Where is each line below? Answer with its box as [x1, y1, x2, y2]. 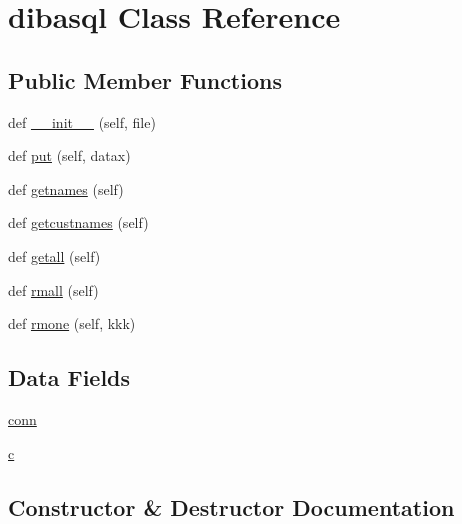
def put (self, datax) [8, 145, 131, 166]
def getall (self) [8, 245, 101, 266]
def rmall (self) [8, 279, 99, 300]
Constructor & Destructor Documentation [8, 491, 455, 522]
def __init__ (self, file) [8, 111, 156, 132]
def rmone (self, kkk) [8, 313, 136, 334]
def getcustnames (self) [8, 212, 149, 233]
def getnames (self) [8, 178, 124, 199]
